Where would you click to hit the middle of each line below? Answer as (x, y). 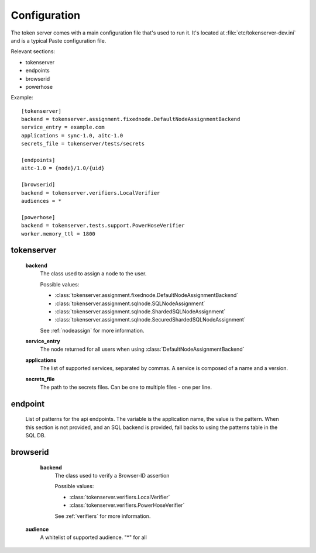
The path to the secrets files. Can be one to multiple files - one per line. (126, 387)
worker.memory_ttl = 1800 (59, 234)
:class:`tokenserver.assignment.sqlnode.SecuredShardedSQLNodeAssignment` (150, 320)
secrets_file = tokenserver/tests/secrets (83, 144)
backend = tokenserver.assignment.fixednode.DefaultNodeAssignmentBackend (131, 119)
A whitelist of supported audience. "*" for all (94, 537)
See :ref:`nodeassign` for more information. (92, 330)
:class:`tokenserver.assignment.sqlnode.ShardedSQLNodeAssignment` (140, 311)
